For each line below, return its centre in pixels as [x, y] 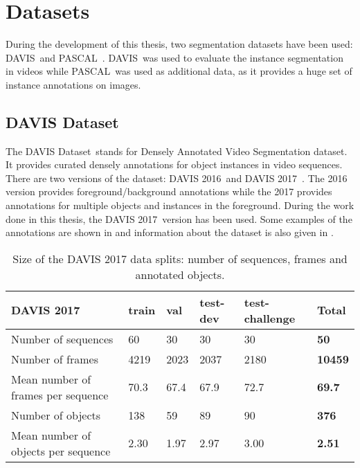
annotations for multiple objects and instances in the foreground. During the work [180, 205]
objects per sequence [61, 451]
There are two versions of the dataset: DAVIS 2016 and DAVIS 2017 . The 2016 [177, 178]
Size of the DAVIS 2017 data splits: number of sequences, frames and [180, 258]
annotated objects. [180, 274]
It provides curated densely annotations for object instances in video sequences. [174, 164]
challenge [270, 318]
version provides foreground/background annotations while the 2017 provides [169, 191]
